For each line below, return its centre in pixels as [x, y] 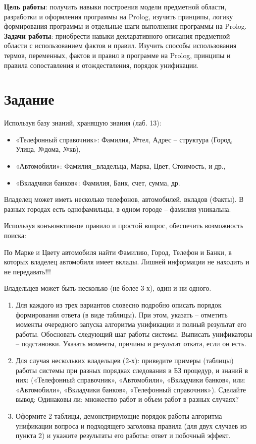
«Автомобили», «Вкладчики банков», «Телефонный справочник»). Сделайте [131, 389]
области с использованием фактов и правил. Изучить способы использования [120, 45]
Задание [29, 99]
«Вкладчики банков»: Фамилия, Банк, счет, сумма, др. [98, 182]
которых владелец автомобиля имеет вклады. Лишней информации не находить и [127, 262]
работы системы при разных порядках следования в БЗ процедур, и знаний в [132, 370]
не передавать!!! [27, 271]
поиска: [15, 235]
